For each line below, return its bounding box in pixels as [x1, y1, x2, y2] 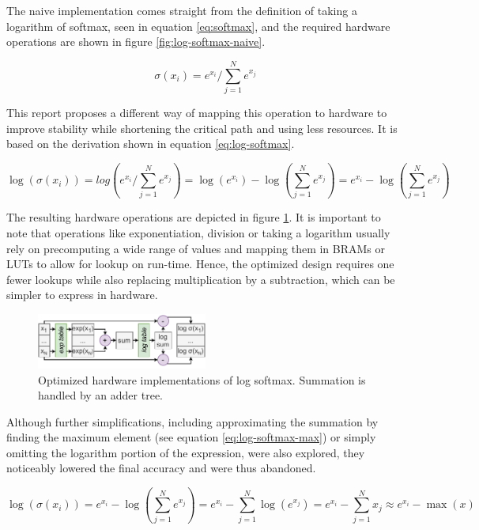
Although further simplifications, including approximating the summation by [6, 413, 379, 430]
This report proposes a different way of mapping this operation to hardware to [6, 104, 387, 120]
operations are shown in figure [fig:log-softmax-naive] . [6, 33, 266, 50]
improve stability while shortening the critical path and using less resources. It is [6, 119, 398, 136]
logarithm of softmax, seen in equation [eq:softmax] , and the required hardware [6, 17, 390, 34]
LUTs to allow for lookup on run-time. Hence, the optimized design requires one [6, 256, 394, 272]
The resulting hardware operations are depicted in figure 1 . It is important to [6, 209, 381, 225]
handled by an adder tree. [38, 387, 163, 403]
